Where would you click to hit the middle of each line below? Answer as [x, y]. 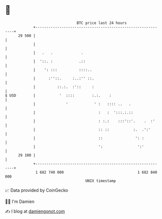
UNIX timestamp [101, 181]
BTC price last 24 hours [102, 23]
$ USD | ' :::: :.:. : [58, 95]
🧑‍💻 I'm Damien [20, 201]
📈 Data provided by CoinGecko [37, 190]
